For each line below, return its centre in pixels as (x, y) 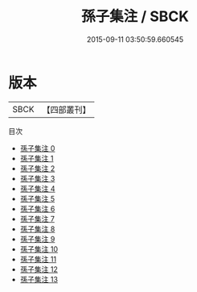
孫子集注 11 (38, 259)
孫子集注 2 (37, 168)
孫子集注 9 (37, 239)
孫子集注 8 (37, 229)
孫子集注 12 (39, 269)
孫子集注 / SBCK (135, 17)
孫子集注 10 (39, 249)
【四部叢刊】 (66, 110)
